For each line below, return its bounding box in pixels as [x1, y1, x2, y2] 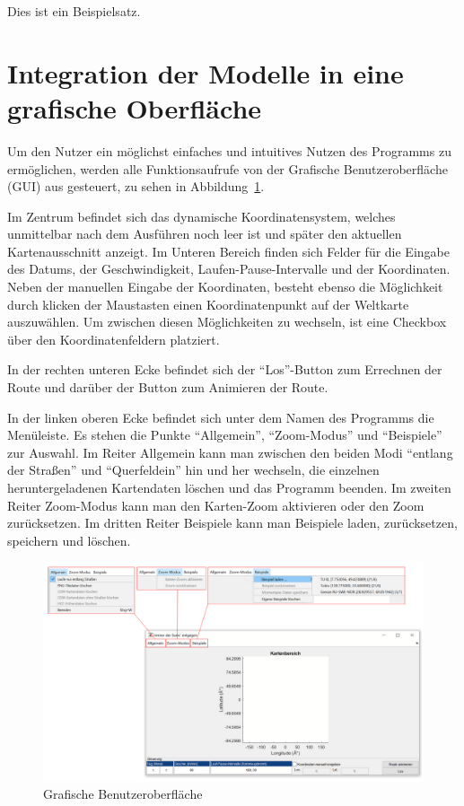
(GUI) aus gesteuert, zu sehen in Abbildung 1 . [7, 177, 265, 196]
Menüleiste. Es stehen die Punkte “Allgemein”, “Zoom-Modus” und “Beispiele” [7, 425, 442, 444]
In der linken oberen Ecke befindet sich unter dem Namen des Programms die [7, 407, 434, 426]
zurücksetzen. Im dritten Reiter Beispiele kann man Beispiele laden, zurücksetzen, [7, 513, 458, 532]
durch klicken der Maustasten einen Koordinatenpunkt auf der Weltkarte [7, 294, 409, 313]
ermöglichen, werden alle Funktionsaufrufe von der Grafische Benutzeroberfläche [7, 159, 448, 178]
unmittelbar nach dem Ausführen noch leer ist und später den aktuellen [7, 224, 402, 243]
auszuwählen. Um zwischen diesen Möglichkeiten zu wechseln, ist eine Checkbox [7, 312, 447, 331]
